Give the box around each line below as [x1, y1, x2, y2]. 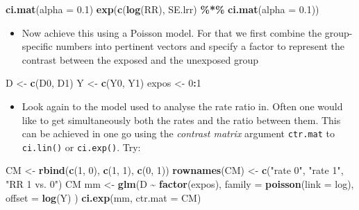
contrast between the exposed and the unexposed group [22, 52, 258, 67]
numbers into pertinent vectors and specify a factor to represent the [56, 39, 344, 53]
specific [22, 39, 53, 53]
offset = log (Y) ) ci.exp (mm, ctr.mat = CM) [6, 190, 201, 204]
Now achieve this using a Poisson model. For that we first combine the [22, 25, 322, 40]
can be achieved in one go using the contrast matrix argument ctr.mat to [22, 126, 335, 141]
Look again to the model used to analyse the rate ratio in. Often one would [22, 98, 343, 113]
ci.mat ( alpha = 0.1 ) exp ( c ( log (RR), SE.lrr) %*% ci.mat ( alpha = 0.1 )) [6, 2, 319, 16]
